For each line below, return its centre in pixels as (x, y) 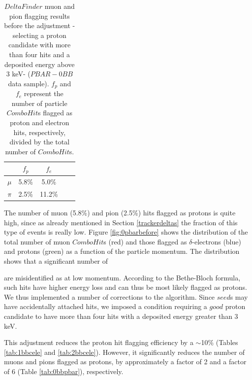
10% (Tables (220, 342)
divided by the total (40, 142)
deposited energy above (40, 64)
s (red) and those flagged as (145, 241)
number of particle (39, 103)
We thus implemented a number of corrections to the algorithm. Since (110, 296)
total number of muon (37, 241)
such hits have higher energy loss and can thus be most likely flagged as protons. (126, 287)
